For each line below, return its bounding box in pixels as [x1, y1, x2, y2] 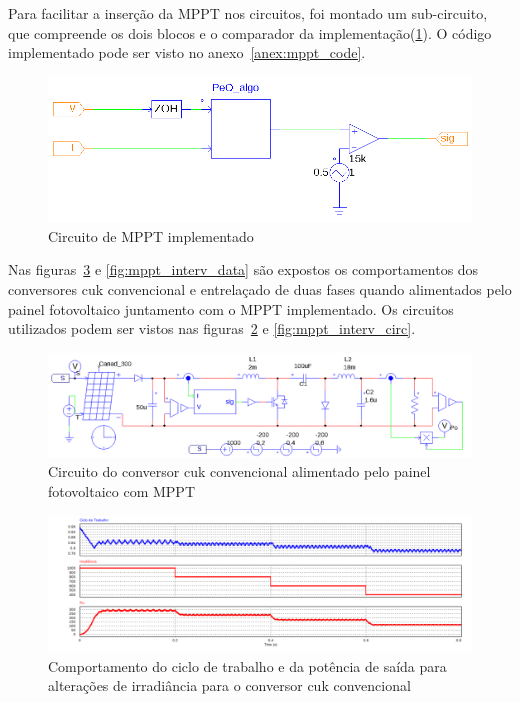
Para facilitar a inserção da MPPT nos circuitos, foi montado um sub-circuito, [8, 3, 488, 23]
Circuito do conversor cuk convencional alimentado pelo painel [48, 461, 431, 482]
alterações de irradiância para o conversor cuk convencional [48, 675, 411, 696]
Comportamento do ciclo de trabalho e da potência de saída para [48, 655, 447, 676]
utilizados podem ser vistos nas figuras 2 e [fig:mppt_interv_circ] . [8, 318, 416, 339]
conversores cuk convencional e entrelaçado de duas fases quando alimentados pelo [8, 278, 512, 299]
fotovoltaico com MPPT [48, 481, 195, 502]
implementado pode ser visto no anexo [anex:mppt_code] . [8, 42, 366, 63]
